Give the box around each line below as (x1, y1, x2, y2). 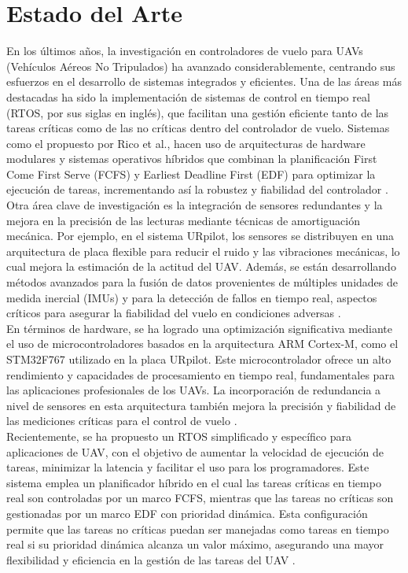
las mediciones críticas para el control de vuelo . (6, 412, 237, 429)
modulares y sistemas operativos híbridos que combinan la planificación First (6, 150, 377, 167)
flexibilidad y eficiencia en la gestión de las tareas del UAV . (6, 551, 296, 567)
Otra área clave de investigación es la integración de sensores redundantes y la (6, 197, 383, 213)
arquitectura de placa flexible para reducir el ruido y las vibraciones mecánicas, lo (6, 242, 400, 259)
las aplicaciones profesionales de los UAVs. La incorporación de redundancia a (6, 382, 381, 398)
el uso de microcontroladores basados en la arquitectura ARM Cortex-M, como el (6, 335, 399, 352)
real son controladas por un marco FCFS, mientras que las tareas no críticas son (6, 490, 394, 506)
